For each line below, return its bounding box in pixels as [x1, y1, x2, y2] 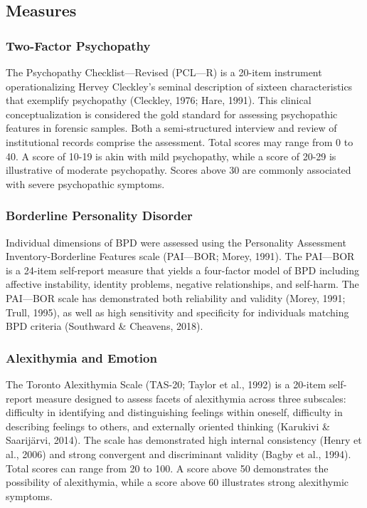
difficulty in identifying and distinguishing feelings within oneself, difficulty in [6, 405, 343, 420]
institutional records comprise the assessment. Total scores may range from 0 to [6, 134, 353, 149]
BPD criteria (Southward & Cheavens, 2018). [6, 318, 203, 333]
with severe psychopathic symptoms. [6, 176, 165, 191]
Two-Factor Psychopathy [6, 36, 151, 54]
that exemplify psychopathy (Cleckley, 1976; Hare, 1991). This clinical [6, 93, 312, 108]
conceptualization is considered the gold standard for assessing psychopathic [6, 106, 338, 121]
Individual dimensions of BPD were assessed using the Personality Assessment [6, 234, 346, 249]
